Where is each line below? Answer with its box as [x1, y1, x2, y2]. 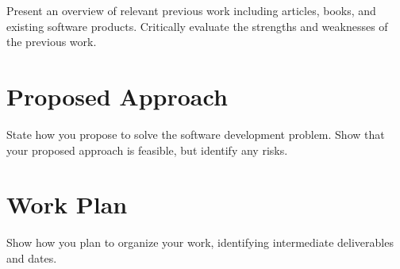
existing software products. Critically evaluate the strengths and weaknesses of [6, 17, 388, 34]
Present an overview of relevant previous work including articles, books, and [6, 2, 376, 18]
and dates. [6, 249, 57, 266]
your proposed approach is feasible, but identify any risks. [6, 141, 288, 158]
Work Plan [6, 188, 128, 221]
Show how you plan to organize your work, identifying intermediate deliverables [6, 234, 394, 251]
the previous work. [6, 33, 97, 50]
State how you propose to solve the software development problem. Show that [6, 125, 385, 142]
